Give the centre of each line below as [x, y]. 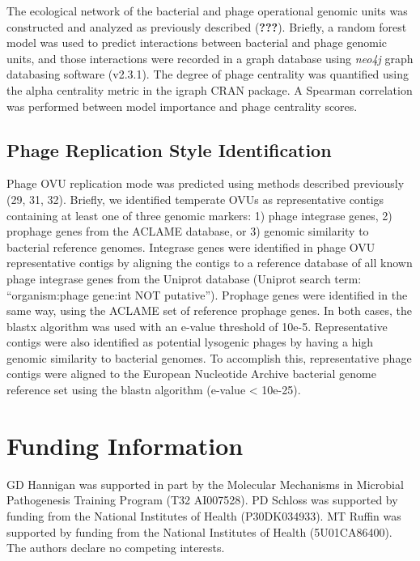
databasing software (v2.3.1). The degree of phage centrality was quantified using [208, 74]
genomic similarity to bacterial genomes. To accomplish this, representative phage [209, 357]
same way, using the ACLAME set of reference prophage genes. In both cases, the [210, 310]
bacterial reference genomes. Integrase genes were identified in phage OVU [191, 246]
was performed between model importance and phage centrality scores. [182, 106]
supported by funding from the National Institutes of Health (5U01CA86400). [199, 531]
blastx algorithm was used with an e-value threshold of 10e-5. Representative [197, 326]
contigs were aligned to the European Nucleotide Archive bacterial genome [191, 374]
